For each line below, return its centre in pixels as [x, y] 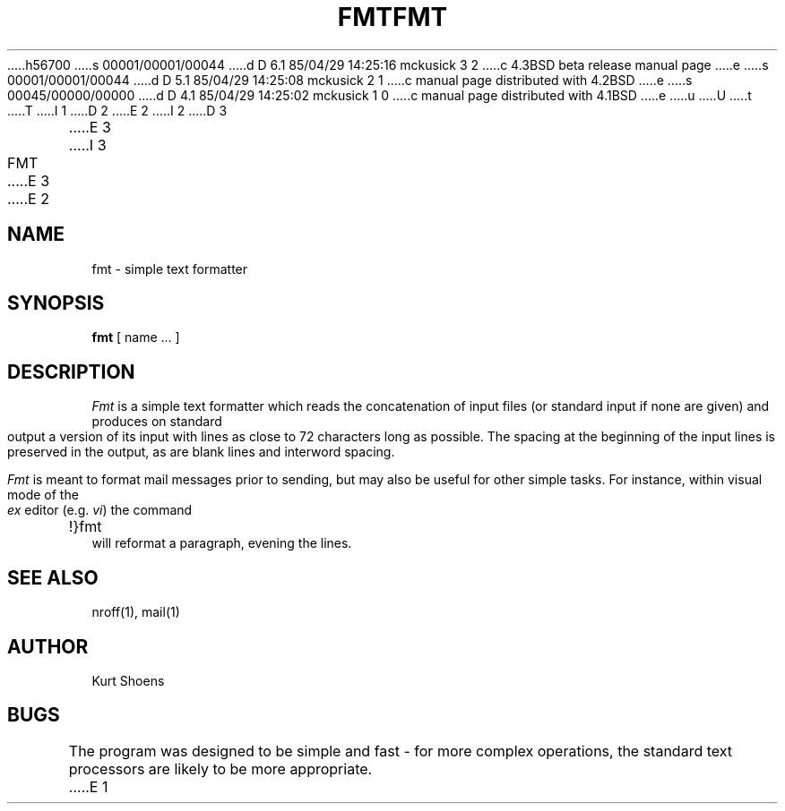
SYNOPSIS [56, 303]
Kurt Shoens [128, 680]
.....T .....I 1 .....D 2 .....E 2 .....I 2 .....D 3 [117, 110]
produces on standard [157, 422]
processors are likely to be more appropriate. [220, 768]
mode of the [43, 495]
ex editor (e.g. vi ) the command [100, 510]
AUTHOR [48, 646]
